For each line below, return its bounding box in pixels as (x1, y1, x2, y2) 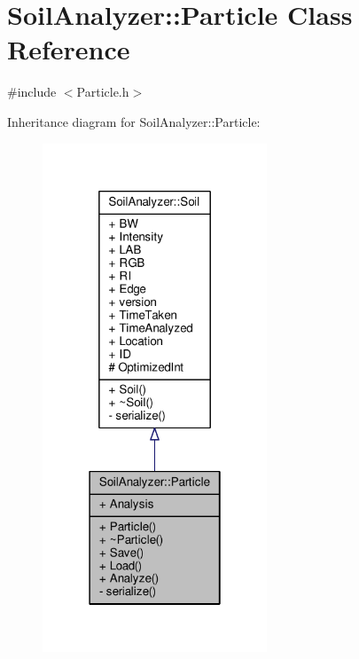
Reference (7, 31, 130, 67)
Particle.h (76, 82, 129, 101)
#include (7, 82, 57, 101)
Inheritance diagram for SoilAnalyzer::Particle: (7, 112, 261, 130)
